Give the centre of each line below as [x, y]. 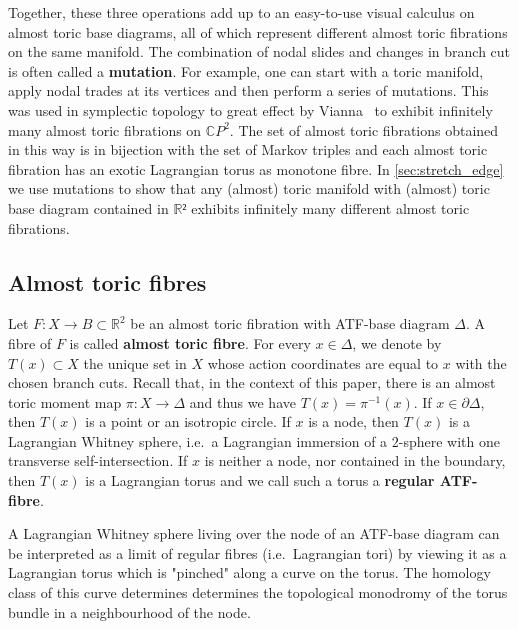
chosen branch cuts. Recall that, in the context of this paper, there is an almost [252, 382]
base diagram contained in [88, 207]
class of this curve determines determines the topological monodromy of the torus [258, 592]
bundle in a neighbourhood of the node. [129, 611]
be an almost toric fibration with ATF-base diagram [290, 323]
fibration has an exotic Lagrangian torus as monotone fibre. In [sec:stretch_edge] [256, 168]
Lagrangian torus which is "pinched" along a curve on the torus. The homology [249, 572]
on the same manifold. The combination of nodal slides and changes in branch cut [259, 51]
